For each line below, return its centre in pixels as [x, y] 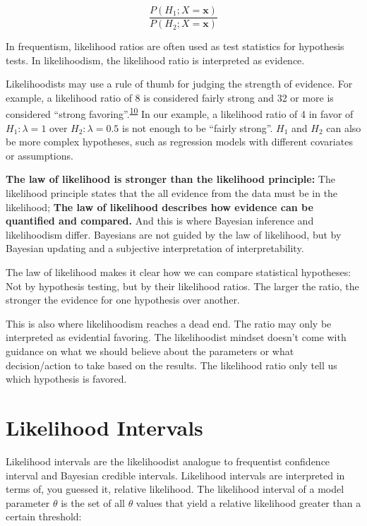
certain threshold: [44, 516]
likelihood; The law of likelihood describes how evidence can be [160, 207]
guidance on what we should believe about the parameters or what [150, 351]
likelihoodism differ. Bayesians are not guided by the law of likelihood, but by [174, 234]
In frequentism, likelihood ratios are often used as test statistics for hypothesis [175, 46]
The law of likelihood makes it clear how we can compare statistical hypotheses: [179, 272]
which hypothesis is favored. [66, 379]
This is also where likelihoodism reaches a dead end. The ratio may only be [169, 323]
